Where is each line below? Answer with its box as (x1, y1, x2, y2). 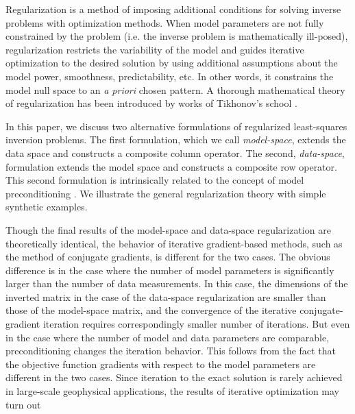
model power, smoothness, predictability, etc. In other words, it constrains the (5, 69, 334, 83)
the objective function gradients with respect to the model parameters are (5, 356, 316, 371)
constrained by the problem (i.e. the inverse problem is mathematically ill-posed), (5, 29, 348, 43)
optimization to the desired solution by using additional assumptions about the (5, 56, 338, 70)
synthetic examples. (5, 199, 88, 214)
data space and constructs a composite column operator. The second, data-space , (5, 145, 345, 160)
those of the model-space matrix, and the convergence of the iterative (5, 303, 297, 317)
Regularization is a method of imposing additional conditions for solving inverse (5, 2, 341, 16)
